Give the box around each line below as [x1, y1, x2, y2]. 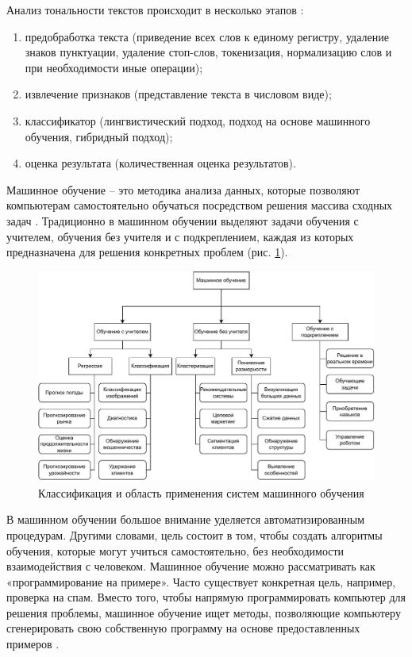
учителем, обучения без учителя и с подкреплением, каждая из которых [6, 228, 354, 244]
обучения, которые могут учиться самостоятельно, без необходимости [6, 542, 345, 559]
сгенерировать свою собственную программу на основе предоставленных [6, 620, 360, 636]
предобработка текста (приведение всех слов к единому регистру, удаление [25, 28, 389, 44]
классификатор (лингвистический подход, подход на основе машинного [25, 112, 371, 129]
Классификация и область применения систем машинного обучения [38, 484, 364, 501]
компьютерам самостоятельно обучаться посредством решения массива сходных [6, 197, 393, 213]
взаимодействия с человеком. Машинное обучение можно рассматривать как [6, 558, 375, 574]
